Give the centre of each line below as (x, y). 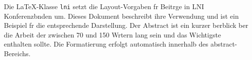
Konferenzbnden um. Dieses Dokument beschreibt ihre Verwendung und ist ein (121, 16)
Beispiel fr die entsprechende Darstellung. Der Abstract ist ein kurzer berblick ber (126, 25)
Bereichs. (17, 54)
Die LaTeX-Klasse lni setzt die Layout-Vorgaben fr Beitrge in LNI (104, 6)
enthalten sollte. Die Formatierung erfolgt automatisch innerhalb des (106, 44)
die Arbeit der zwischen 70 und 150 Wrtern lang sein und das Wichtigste (113, 34)
